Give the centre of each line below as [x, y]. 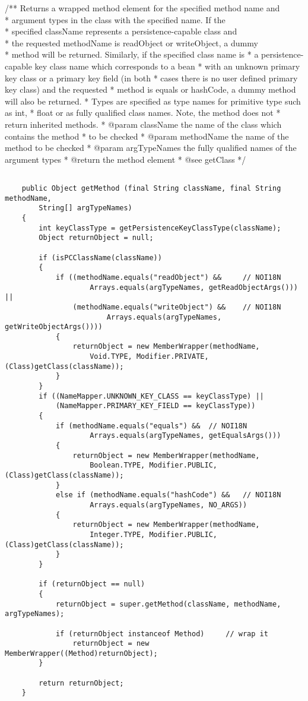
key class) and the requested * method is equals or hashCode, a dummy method [150, 89]
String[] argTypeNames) [85, 208]
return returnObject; [81, 683]
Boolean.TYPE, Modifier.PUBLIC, [153, 465]
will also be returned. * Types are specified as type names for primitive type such [153, 101]
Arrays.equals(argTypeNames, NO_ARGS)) [169, 505]
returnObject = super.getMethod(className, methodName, [168, 604]
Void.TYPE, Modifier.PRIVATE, [149, 357]
